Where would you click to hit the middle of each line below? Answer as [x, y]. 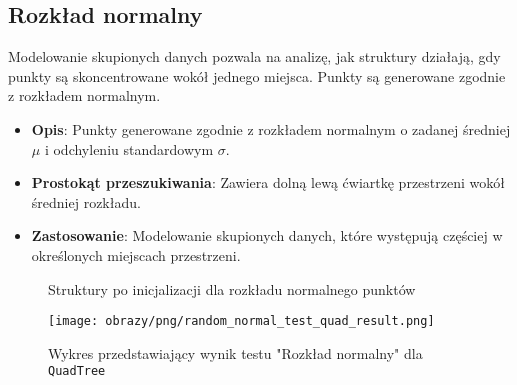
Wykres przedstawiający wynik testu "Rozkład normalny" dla [235, 352]
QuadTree [77, 371]
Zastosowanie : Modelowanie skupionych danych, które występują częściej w [267, 235]
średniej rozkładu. [86, 201]
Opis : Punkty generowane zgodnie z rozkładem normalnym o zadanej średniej [271, 128]
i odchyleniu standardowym [129, 148]
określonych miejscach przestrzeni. [136, 254]
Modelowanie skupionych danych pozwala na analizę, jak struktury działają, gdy [254, 56]
